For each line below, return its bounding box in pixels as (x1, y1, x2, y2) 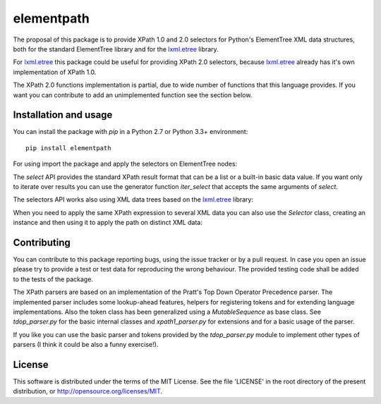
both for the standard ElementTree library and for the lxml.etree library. (13, 44, 219, 53)
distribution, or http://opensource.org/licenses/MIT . (13, 387, 162, 396)
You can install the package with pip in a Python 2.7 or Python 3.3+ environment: (13, 128, 248, 136)
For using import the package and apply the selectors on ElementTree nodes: (13, 159, 238, 169)
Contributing (13, 236, 71, 248)
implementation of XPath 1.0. (13, 68, 97, 76)
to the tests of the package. (13, 275, 93, 283)
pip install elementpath (25, 144, 111, 152)
